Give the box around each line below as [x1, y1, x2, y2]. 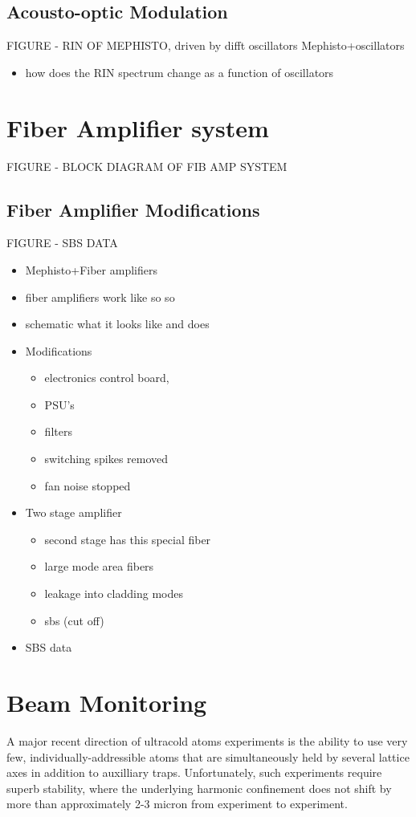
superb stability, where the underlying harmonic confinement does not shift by [6, 779, 392, 796]
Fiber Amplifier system [6, 111, 269, 144]
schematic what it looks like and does [25, 315, 210, 332]
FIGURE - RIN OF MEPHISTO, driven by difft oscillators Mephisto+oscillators [6, 37, 405, 54]
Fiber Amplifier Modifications [6, 197, 260, 222]
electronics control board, [44, 369, 169, 386]
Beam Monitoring [6, 686, 207, 718]
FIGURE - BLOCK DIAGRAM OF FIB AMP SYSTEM [6, 157, 288, 174]
